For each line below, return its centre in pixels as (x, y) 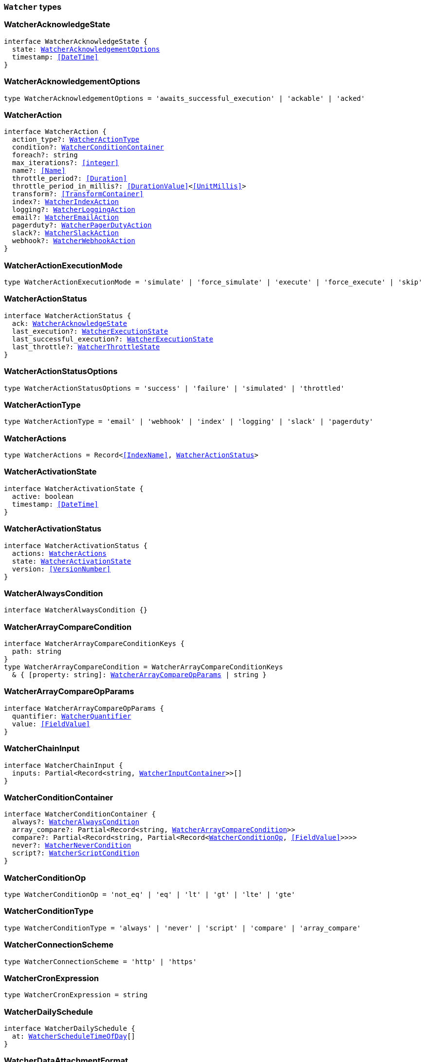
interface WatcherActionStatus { (68, 315)
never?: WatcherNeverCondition (72, 845)
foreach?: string (45, 155)
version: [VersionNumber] (61, 569)
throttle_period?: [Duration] (69, 179)
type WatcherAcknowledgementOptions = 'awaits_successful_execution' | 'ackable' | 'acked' (185, 98)
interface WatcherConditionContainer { (80, 814)
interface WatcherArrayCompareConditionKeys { (94, 644)
